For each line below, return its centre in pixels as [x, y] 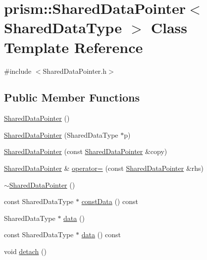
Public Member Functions [72, 97]
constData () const [110, 201]
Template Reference [74, 47]
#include [18, 71]
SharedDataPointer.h [75, 71]
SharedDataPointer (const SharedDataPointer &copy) [86, 151]
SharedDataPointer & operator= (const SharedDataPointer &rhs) [104, 168]
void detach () [25, 251]
